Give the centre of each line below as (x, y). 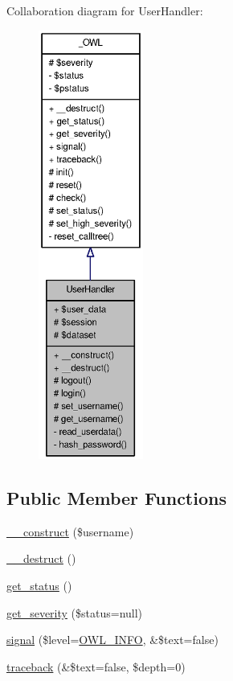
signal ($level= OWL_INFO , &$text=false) (112, 640)
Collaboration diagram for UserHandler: (105, 10)
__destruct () (41, 558)
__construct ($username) (70, 531)
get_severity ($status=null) (75, 612)
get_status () (39, 585)
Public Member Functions (117, 497)
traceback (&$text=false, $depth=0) (96, 666)
